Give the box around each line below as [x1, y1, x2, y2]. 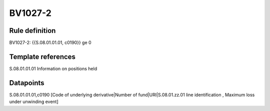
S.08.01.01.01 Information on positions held [9, 65, 97, 72]
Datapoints [9, 79, 44, 87]
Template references [9, 52, 76, 61]
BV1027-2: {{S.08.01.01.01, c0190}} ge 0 [9, 40, 92, 46]
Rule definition [9, 26, 56, 35]
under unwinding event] [9, 99, 58, 105]
